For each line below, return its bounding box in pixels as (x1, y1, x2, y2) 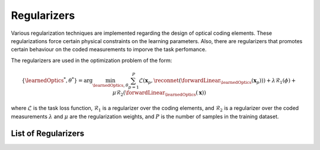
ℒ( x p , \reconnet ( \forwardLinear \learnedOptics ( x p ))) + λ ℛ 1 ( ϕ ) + (139, 77, 296, 85)
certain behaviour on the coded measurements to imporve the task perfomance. (11, 46, 207, 53)
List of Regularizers (11, 128, 85, 138)
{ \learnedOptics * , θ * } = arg (21, 76, 93, 84)
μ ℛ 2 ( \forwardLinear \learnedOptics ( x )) (112, 89, 207, 97)
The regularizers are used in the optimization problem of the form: (11, 57, 172, 64)
